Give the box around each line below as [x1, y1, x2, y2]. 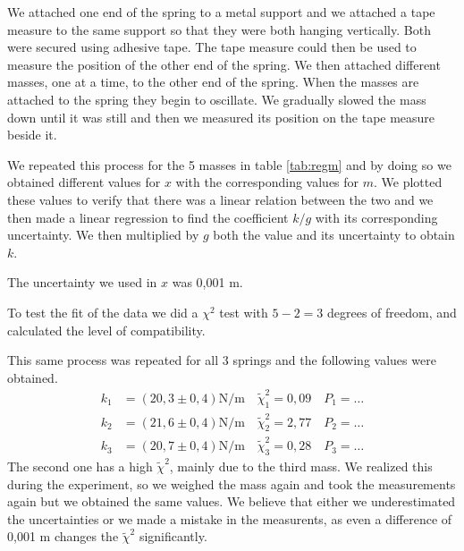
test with [219, 302, 268, 321]
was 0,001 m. [172, 273, 243, 292]
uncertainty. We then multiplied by [7, 225, 199, 244]
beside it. [7, 125, 57, 144]
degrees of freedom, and [326, 302, 457, 321]
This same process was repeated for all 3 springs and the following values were [7, 351, 436, 369]
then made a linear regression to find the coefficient [7, 208, 289, 226]
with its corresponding [315, 208, 438, 226]
